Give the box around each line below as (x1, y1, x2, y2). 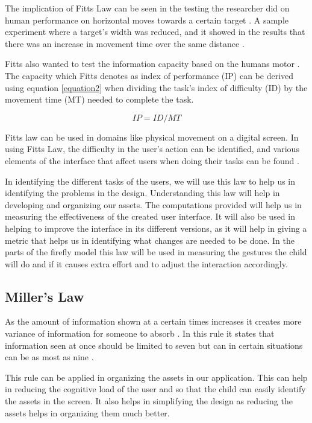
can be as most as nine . (5, 351, 94, 363)
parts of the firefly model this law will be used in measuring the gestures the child (5, 246, 307, 258)
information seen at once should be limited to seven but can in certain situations (5, 339, 303, 351)
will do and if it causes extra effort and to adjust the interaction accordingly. (5, 257, 288, 270)
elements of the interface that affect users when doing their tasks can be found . (5, 154, 299, 167)
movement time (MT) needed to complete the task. (5, 93, 194, 106)
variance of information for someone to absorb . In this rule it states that (5, 327, 275, 340)
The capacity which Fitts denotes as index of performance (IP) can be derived (5, 69, 294, 81)
